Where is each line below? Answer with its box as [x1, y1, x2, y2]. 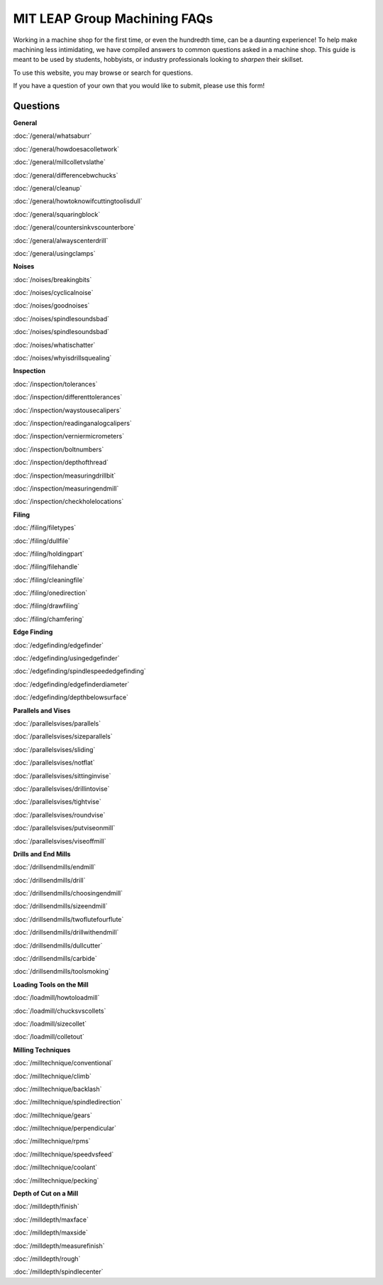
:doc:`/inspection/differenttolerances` [13, 393, 123, 402]
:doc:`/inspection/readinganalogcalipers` [13, 419, 133, 427]
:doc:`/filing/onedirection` [13, 588, 88, 597]
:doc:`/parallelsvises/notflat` [13, 758, 95, 767]
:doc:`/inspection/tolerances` [13, 380, 98, 388]
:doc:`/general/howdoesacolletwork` [13, 144, 120, 153]
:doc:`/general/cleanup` [13, 183, 82, 192]
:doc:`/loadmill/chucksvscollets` [13, 1006, 106, 1015]
